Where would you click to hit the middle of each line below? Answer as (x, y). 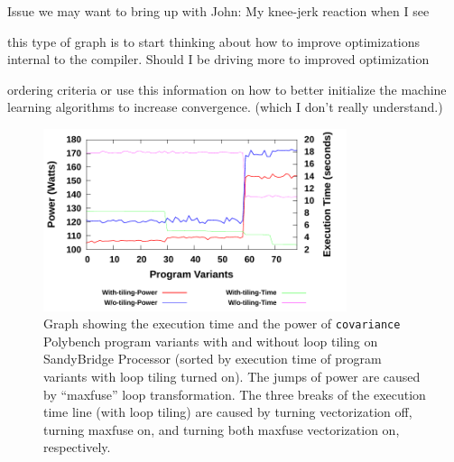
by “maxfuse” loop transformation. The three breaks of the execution (235, 394)
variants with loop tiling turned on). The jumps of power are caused (232, 376)
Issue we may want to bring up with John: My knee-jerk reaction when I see (218, 11)
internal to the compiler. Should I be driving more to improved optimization (218, 59)
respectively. (77, 447)
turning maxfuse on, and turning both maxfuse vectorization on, (222, 429)
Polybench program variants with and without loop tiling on (211, 341)
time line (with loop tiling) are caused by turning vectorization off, (228, 412)
